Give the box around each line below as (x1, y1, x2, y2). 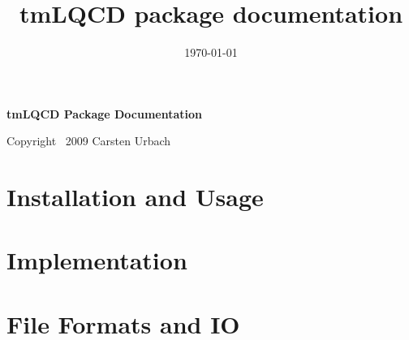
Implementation (6, 243, 187, 277)
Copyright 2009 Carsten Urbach (6, 132, 171, 149)
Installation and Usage (6, 180, 264, 213)
